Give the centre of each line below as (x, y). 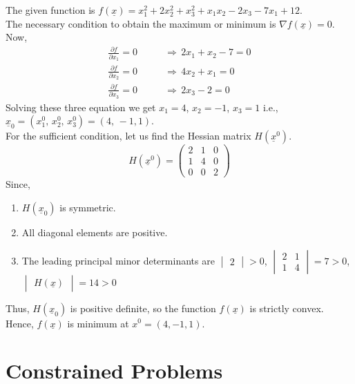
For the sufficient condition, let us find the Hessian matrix (128, 136)
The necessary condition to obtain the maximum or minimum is (141, 23)
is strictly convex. (287, 308)
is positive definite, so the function (143, 308)
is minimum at (98, 323)
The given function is (50, 10)
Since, (18, 184)
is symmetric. (88, 207)
